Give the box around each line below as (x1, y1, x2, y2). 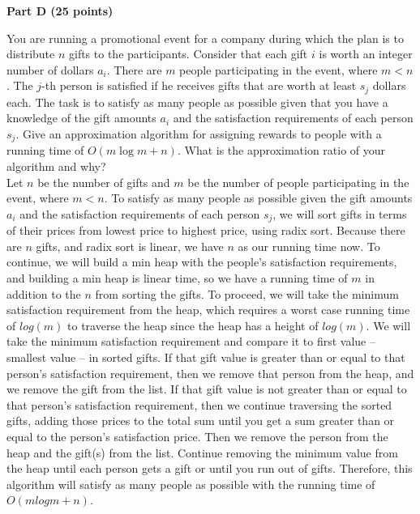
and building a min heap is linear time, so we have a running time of (6, 270, 348, 287)
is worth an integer (319, 45, 413, 62)
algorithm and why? (6, 158, 106, 175)
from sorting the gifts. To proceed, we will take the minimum (95, 285, 399, 302)
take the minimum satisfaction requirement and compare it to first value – (6, 333, 375, 350)
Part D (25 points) (6, 2, 114, 19)
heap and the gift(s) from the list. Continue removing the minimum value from (6, 444, 398, 461)
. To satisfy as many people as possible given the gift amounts (104, 189, 413, 206)
